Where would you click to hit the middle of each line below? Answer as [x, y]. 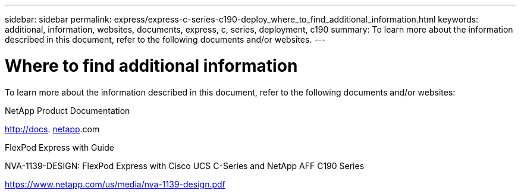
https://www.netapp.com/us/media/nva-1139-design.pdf [115, 184]
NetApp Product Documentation [68, 110]
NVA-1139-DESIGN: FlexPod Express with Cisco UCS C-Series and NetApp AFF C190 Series [185, 166]
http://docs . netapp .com [52, 129]
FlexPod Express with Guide [59, 147]
